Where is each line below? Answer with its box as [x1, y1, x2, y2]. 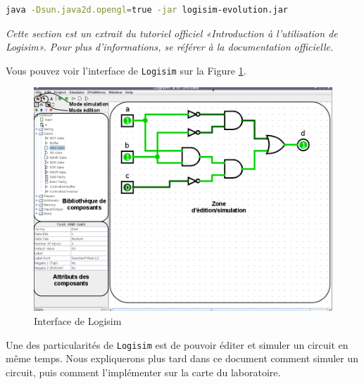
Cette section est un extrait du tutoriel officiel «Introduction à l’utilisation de [6, 25, 338, 40]
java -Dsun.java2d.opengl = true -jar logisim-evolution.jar [6, 5, 288, 15]
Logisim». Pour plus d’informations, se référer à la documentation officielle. [6, 39, 334, 54]
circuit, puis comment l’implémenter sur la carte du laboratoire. [6, 364, 281, 379]
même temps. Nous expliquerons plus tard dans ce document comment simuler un [6, 351, 359, 366]
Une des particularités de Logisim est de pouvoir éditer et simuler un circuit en [6, 337, 349, 352]
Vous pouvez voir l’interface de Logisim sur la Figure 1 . [6, 63, 246, 77]
